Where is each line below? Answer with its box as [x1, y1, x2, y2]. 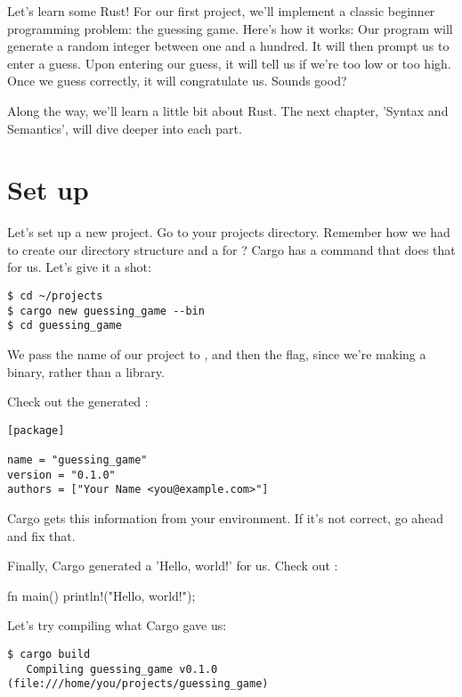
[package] [7, 423, 65, 437]
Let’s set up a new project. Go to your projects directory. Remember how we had [7, 223, 450, 242]
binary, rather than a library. [7, 362, 165, 381]
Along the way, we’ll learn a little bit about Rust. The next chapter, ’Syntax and [7, 101, 449, 119]
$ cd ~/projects [7, 290, 103, 303]
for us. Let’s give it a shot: [7, 258, 151, 276]
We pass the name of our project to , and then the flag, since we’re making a [7, 345, 426, 364]
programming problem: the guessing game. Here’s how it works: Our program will [7, 19, 453, 37]
